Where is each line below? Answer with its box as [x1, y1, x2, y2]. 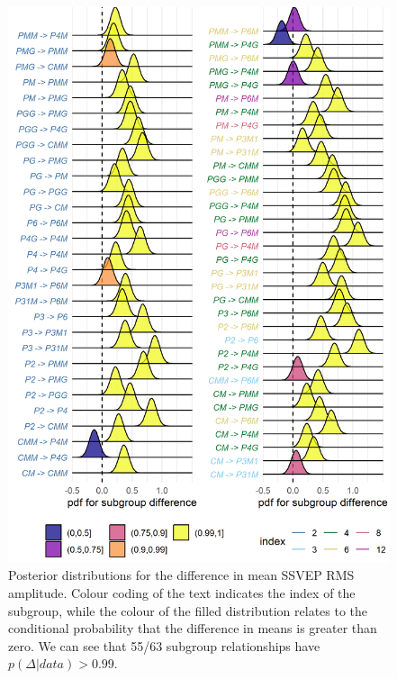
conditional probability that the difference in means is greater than [8, 619, 377, 638]
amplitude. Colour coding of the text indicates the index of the [8, 583, 356, 602]
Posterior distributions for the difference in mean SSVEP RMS [8, 566, 355, 584]
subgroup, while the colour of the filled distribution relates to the [8, 601, 368, 620]
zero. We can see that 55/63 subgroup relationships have [8, 636, 320, 655]
